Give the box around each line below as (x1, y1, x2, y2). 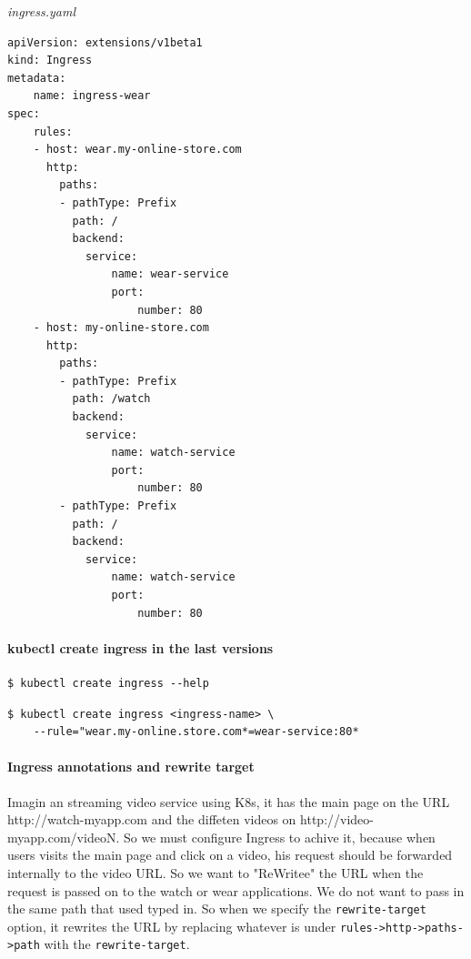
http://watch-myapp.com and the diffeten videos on (7, 810, 296, 829)
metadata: (7, 71, 66, 85)
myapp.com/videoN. (7, 827, 120, 846)
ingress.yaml (7, 2, 75, 20)
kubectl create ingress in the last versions (7, 638, 274, 657)
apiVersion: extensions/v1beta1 (7, 35, 203, 49)
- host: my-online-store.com (33, 321, 209, 335)
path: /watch (72, 392, 151, 406)
